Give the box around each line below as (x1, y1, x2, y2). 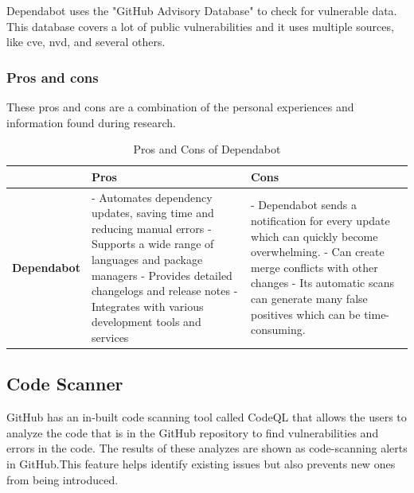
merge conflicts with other (251, 258, 378, 275)
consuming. (251, 321, 306, 338)
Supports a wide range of (91, 235, 214, 252)
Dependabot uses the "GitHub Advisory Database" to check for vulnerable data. (6, 2, 397, 18)
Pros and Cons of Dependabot (133, 141, 281, 157)
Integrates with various (91, 297, 204, 314)
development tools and (91, 313, 201, 330)
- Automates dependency (91, 188, 213, 205)
